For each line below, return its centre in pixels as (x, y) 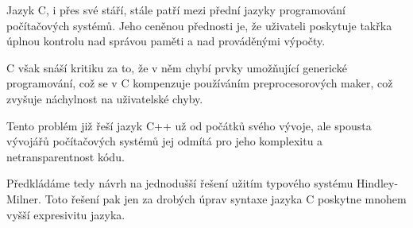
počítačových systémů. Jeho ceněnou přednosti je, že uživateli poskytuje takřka (199, 25)
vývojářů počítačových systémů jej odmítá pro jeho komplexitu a (165, 141)
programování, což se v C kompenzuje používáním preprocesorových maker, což (200, 83)
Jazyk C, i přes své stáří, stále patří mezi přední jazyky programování (176, 10)
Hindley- (377, 183)
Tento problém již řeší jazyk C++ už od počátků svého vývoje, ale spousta (189, 125)
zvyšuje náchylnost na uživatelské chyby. (105, 98)
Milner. (24, 198)
